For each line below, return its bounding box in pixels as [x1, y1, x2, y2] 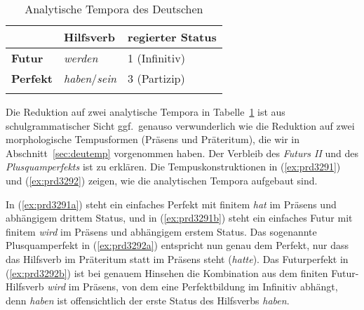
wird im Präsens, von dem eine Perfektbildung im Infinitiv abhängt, [47, 279, 338, 294]
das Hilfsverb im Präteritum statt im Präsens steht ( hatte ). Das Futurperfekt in [6, 251, 349, 266]
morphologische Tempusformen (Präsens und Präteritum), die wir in [6, 132, 300, 147]
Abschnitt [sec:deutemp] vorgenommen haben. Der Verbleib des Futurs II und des [6, 145, 359, 160]
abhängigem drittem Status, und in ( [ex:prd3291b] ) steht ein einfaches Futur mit [6, 210, 353, 225]
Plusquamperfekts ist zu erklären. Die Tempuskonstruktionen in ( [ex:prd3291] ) [6, 159, 341, 174]
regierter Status [128, 29, 217, 45]
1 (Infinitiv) [128, 50, 185, 66]
